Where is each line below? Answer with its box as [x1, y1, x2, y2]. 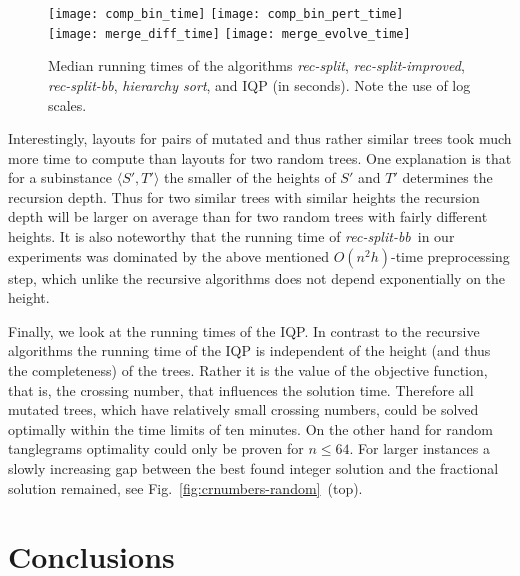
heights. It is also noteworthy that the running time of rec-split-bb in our [8, 226, 455, 247]
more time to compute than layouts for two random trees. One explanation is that [8, 147, 512, 168]
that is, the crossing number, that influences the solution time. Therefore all [8, 379, 474, 400]
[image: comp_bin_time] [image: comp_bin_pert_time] [48, 7, 404, 21]
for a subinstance [8, 167, 113, 188]
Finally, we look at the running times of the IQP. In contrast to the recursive [8, 320, 480, 341]
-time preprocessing [391, 245, 510, 266]
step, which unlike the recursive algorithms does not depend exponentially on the [8, 267, 506, 288]
